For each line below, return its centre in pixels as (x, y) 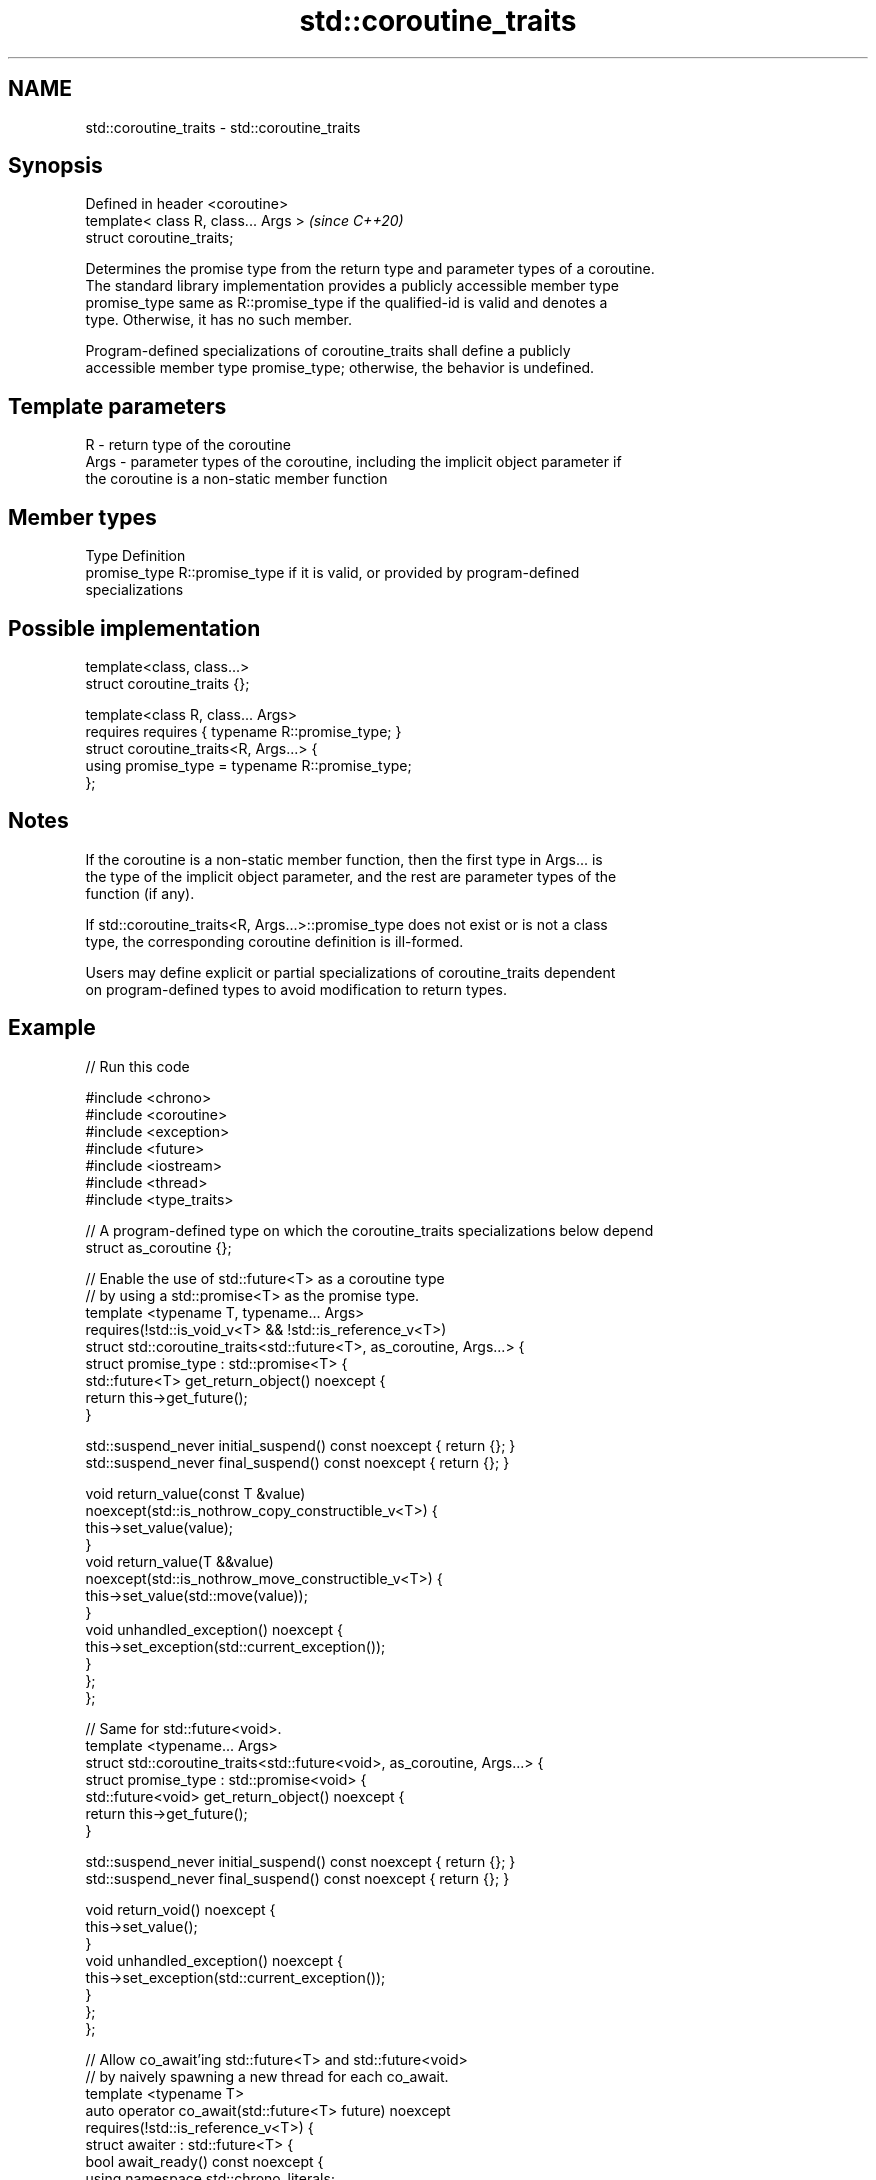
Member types (82, 517)
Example (52, 1028)
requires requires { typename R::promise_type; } (243, 731)
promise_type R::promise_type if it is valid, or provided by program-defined (332, 573)
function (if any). (140, 893)
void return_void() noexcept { (180, 1909)
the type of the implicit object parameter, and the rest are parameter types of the (351, 876)
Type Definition (135, 556)
